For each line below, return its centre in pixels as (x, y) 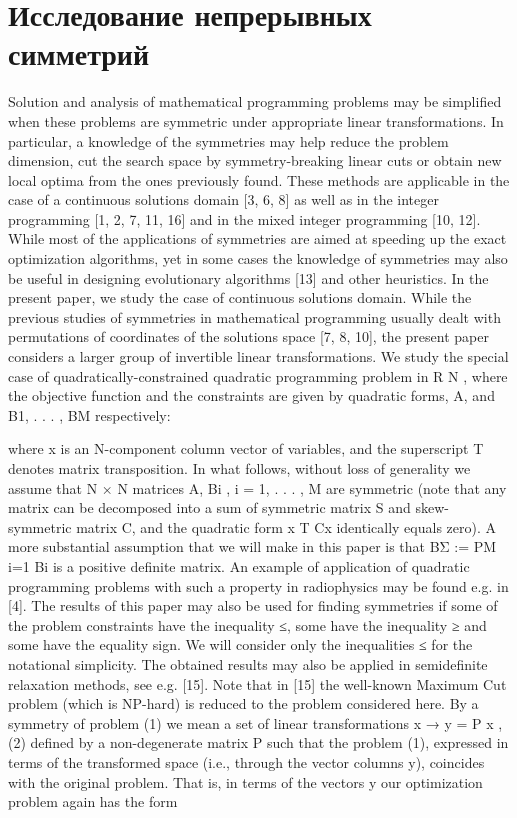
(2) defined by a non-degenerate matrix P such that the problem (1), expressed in (258, 742)
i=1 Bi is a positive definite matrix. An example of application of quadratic (239, 565)
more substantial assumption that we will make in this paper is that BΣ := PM (252, 546)
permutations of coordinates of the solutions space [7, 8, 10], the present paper (248, 336)
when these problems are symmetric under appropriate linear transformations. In (256, 120)
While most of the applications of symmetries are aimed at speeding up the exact (257, 238)
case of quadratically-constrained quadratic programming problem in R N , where (258, 375)
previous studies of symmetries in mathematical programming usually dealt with (254, 316)
